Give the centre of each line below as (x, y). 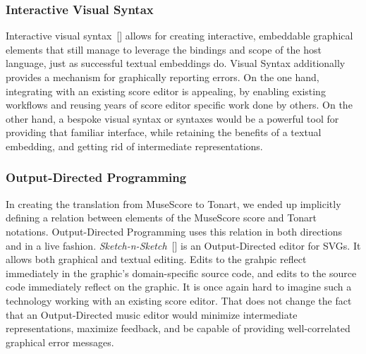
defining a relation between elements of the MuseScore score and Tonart (161, 218)
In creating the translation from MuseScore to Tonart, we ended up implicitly (173, 203)
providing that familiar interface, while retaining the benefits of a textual (164, 132)
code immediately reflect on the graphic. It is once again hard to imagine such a (179, 287)
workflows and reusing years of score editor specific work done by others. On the (179, 105)
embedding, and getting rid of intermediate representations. (134, 146)
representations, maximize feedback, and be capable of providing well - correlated (178, 328)
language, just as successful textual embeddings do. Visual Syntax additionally (176, 63)
